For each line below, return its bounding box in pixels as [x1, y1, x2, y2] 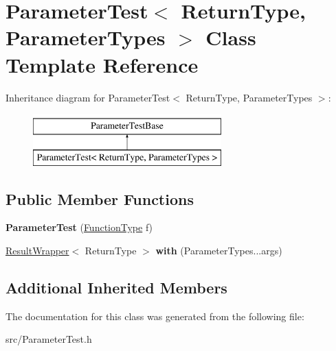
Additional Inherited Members [5, 277, 227, 298]
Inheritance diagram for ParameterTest [5, 90, 170, 104]
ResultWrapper [5, 243, 69, 258]
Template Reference [5, 50, 199, 78]
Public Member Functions [5, 188, 194, 209]
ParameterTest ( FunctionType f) [5, 220, 153, 234]
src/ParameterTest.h [5, 332, 92, 346]
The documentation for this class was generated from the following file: [5, 308, 304, 323]
